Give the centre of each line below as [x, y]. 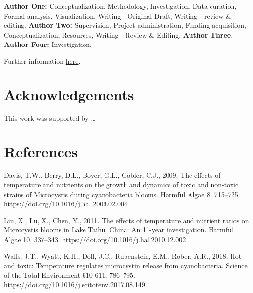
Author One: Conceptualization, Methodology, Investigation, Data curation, [120, 6]
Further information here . [42, 60]
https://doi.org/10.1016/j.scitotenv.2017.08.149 [74, 284]
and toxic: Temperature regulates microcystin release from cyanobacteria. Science [126, 265]
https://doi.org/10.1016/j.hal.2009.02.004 [66, 204]
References [41, 151]
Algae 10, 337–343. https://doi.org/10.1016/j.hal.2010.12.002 [95, 239]
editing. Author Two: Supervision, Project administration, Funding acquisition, [125, 25]
